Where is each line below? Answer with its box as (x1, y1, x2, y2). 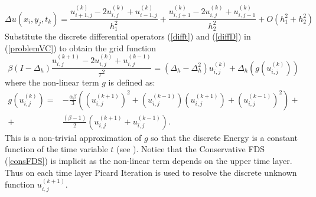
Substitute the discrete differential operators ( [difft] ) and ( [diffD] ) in (5, 30, 251, 42)
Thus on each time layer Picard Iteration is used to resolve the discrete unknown (5, 166, 297, 178)
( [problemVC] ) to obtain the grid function (5, 41, 157, 54)
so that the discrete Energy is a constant (151, 131, 298, 143)
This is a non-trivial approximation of (5, 131, 142, 143)
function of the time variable (5, 143, 108, 155)
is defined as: (108, 75, 155, 88)
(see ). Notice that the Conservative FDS (116, 143, 265, 155)
